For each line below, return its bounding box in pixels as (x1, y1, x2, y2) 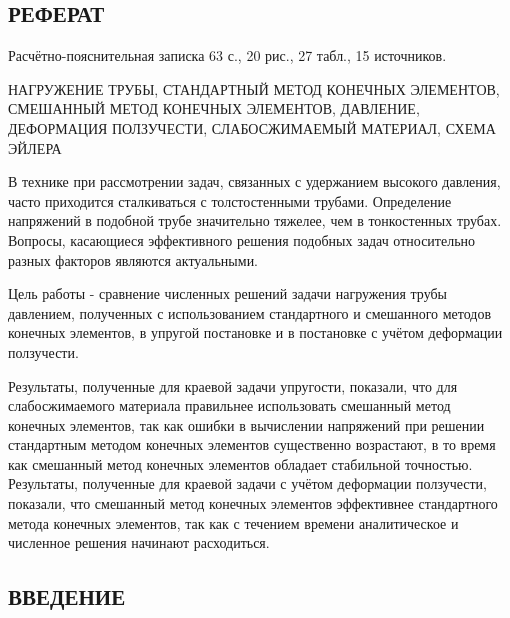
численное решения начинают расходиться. (8, 532, 270, 553)
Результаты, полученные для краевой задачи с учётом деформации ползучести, (8, 473, 487, 494)
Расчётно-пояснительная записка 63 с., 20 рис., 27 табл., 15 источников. (8, 45, 447, 66)
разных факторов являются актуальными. (8, 249, 259, 270)
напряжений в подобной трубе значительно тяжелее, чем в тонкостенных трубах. (8, 210, 502, 231)
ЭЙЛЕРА (8, 137, 62, 158)
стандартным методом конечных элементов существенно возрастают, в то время (8, 434, 496, 455)
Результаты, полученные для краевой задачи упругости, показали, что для (8, 375, 458, 396)
